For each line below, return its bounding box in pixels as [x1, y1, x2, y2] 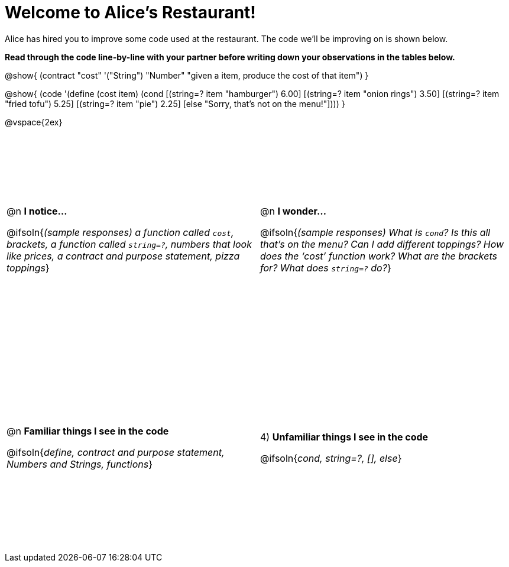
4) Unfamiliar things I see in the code [260, 430, 429, 443]
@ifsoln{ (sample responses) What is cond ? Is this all [260, 226, 491, 239]
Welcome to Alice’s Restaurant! [5, 2, 256, 22]
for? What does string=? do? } [260, 262, 391, 274]
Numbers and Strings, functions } [7, 458, 153, 470]
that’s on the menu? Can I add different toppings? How [260, 238, 504, 251]
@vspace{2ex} [5, 116, 63, 127]
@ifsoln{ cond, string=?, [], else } [260, 452, 402, 464]
